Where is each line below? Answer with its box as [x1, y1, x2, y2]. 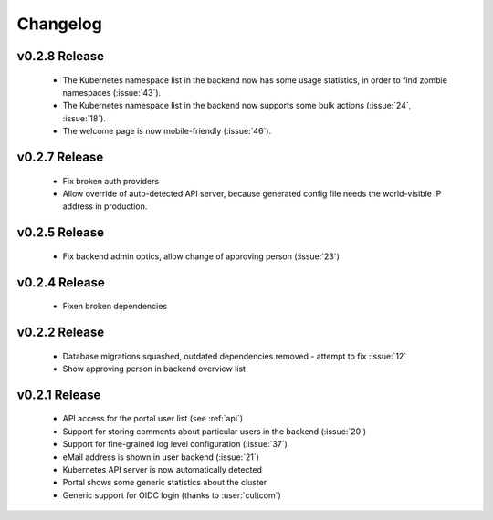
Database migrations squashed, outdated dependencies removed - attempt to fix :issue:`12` [62, 350, 407, 361]
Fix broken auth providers [62, 175, 160, 186]
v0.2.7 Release [16, 149, 104, 164]
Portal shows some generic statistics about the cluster [62, 477, 267, 488]
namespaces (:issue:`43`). [62, 87, 162, 98]
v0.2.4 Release [16, 275, 105, 290]
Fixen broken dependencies [62, 301, 168, 312]
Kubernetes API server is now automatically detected [62, 463, 262, 474]
